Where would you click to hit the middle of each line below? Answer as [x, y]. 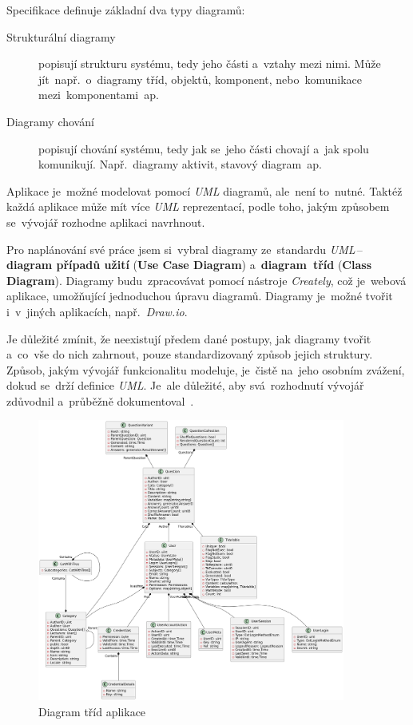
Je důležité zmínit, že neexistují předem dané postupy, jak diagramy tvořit [189, 338]
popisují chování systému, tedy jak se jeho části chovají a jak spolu [204, 148]
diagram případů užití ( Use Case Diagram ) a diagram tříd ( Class [189, 265]
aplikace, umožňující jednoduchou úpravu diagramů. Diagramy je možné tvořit [200, 296]
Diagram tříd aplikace [92, 711]
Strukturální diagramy [61, 36]
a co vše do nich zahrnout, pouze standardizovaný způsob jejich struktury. [190, 354]
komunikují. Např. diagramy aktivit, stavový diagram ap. [180, 164]
